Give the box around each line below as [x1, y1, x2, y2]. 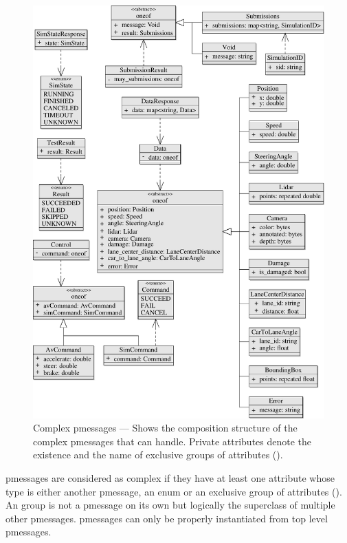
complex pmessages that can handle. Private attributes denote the [33, 434, 312, 448]
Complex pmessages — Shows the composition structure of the [33, 420, 298, 435]
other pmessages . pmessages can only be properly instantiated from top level [5, 511, 328, 525]
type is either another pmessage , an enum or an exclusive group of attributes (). [5, 484, 342, 498]
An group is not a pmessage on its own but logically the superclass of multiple [5, 498, 335, 512]
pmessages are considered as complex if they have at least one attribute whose [5, 471, 335, 485]
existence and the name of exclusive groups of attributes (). [33, 447, 283, 462]
